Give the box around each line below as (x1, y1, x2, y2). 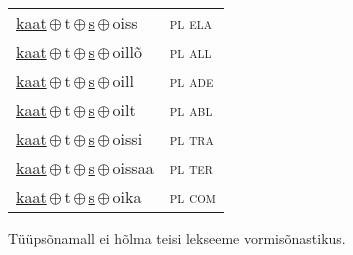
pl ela (169, 11, 212, 34)
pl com (169, 185, 216, 208)
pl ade (169, 69, 214, 92)
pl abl (169, 98, 213, 121)
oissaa (112, 156, 154, 179)
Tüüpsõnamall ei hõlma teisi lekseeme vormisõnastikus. (8, 228, 346, 248)
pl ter (169, 156, 213, 179)
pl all (169, 40, 212, 63)
